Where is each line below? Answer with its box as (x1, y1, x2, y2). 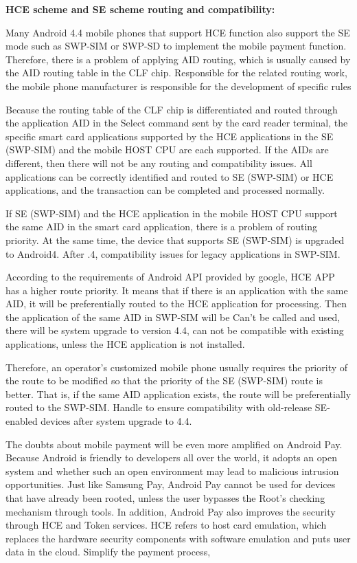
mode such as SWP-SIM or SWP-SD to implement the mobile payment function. (5, 38, 347, 53)
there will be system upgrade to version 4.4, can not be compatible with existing (5, 323, 344, 338)
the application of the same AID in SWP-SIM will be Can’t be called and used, (5, 309, 341, 324)
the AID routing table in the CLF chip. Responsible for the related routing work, (5, 65, 347, 80)
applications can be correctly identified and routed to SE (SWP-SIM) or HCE (5, 169, 334, 184)
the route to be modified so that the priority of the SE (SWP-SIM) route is (5, 373, 323, 388)
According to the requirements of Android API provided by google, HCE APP (5, 269, 335, 284)
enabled (5, 414, 38, 428)
